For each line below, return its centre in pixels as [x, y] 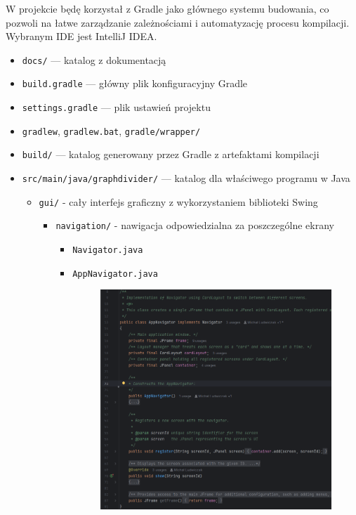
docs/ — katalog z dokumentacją [94, 59]
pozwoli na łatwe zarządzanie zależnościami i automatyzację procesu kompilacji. [178, 22]
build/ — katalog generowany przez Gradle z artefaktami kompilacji [171, 154]
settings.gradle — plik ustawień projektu [116, 107]
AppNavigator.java [115, 274]
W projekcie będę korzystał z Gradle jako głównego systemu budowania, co [167, 8]
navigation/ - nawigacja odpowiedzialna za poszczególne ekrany [195, 225]
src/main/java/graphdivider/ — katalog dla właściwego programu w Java [186, 178]
